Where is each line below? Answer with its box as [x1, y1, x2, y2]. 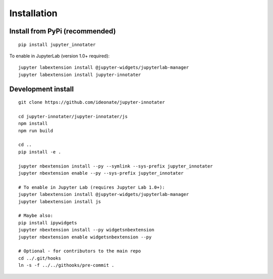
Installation [9, 8, 58, 19]
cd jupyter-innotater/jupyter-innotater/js [18, 113, 128, 119]
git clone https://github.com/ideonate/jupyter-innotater [18, 99, 165, 105]
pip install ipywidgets [18, 220, 77, 225]
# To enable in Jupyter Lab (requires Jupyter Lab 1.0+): [18, 184, 165, 190]
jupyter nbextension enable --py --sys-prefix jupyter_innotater [18, 170, 184, 176]
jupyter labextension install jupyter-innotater [18, 71, 141, 77]
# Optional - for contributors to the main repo [18, 248, 141, 254]
